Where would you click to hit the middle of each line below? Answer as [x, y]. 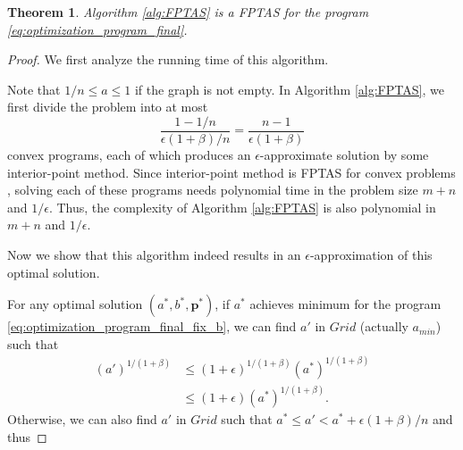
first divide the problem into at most [108, 107]
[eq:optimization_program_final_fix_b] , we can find [152, 326]
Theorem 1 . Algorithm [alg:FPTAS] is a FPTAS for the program [188, 12]
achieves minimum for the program [345, 304]
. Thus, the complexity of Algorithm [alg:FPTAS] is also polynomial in [242, 207]
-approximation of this [371, 254]
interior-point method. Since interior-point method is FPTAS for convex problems [231, 172]
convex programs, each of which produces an [129, 155]
